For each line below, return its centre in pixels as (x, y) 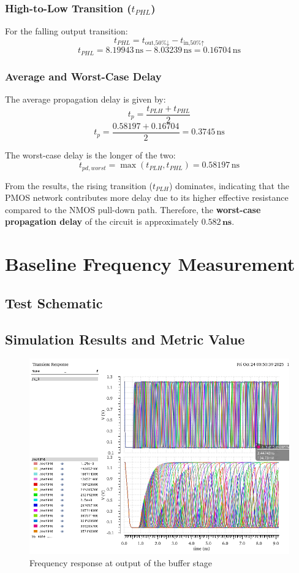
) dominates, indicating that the (229, 185)
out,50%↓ (157, 43)
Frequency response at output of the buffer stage (121, 563)
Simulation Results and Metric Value (125, 339)
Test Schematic (54, 302)
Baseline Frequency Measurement (150, 264)
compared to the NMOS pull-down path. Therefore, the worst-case (133, 209)
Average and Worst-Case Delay (83, 76)
